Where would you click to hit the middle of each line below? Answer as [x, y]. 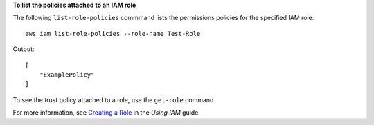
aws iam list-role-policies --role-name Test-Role [113, 33]
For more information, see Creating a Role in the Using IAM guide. [107, 113]
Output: [24, 49]
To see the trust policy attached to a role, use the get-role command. [114, 99]
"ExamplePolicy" [67, 75]
